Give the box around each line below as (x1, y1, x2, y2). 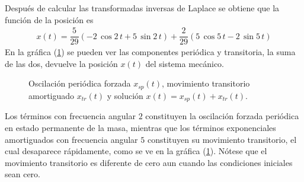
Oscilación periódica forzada (28, 77, 131, 90)
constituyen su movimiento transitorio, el (147, 133, 297, 145)
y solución (107, 89, 143, 101)
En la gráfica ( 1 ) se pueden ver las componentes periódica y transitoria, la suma (5, 46, 296, 58)
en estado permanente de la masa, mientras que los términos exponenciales (5, 121, 276, 133)
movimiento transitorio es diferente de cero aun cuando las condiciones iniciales (5, 156, 293, 168)
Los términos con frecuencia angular (5, 110, 136, 122)
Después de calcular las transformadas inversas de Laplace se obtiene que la (5, 2, 280, 14)
